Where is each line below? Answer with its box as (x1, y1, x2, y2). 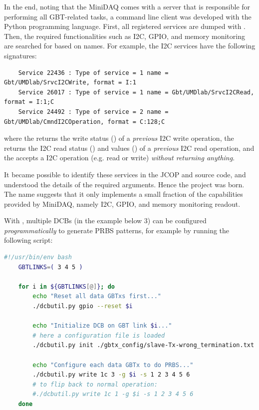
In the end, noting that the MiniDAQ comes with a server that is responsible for (4, 1, 251, 11)
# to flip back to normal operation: (32, 381, 158, 388)
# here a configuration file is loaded (32, 332, 165, 339)
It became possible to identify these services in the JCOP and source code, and (4, 169, 246, 179)
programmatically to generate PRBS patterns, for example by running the (4, 225, 230, 235)
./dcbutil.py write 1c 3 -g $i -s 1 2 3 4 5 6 (32, 371, 190, 379)
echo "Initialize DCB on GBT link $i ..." (32, 322, 172, 330)
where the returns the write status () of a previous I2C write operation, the (4, 133, 234, 143)
